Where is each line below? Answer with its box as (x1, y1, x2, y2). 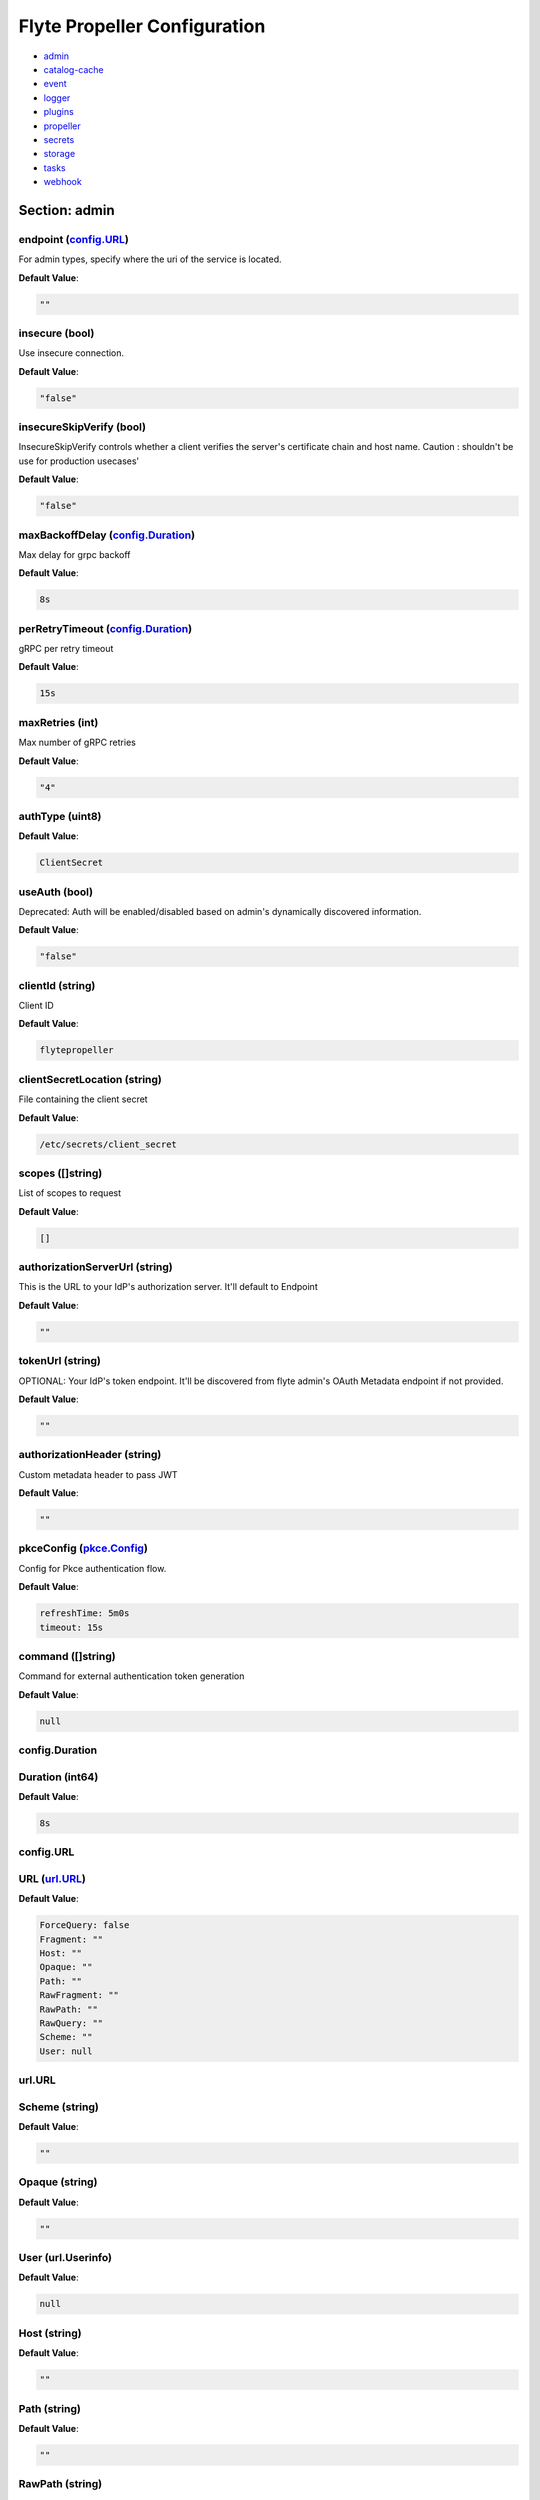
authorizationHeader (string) (18, 1448, 162, 1462)
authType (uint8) (18, 809, 102, 823)
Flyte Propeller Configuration (18, 15, 266, 37)
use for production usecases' (18, 455, 140, 467)
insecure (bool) (18, 326, 95, 340)
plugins (43, 106, 74, 118)
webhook (43, 176, 82, 188)
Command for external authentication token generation (18, 1670, 245, 1682)
